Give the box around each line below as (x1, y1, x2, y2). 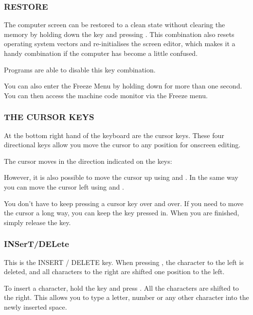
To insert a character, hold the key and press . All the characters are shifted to (4, 282, 239, 293)
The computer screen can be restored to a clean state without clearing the (4, 19, 225, 30)
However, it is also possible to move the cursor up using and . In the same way (4, 172, 238, 182)
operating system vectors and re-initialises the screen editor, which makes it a (4, 38, 235, 49)
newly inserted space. (4, 301, 67, 312)
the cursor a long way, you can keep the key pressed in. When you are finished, (4, 208, 239, 218)
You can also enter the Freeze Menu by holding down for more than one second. (4, 81, 242, 91)
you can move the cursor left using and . (4, 181, 124, 192)
